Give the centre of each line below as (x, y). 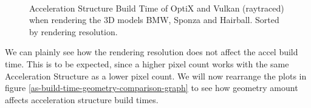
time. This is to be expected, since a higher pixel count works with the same (147, 63)
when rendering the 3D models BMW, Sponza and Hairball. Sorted (154, 20)
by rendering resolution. (73, 31)
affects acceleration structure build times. (82, 99)
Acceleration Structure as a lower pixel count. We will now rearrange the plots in (156, 76)
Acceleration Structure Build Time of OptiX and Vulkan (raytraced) (157, 8)
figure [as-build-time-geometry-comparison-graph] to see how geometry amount (152, 88)
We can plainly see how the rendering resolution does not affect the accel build (152, 52)
